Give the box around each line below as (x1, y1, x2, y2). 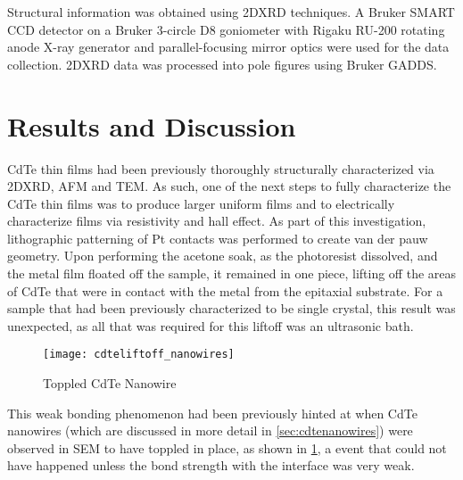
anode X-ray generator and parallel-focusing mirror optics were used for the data (7, 37, 450, 56)
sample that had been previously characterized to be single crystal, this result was (7, 299, 456, 318)
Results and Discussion (7, 107, 296, 144)
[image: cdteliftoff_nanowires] (43, 348, 235, 361)
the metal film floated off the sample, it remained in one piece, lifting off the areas (7, 264, 457, 283)
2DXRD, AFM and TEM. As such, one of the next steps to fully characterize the (7, 177, 451, 195)
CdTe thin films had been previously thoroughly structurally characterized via (7, 159, 434, 178)
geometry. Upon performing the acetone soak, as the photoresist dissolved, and (7, 246, 438, 265)
